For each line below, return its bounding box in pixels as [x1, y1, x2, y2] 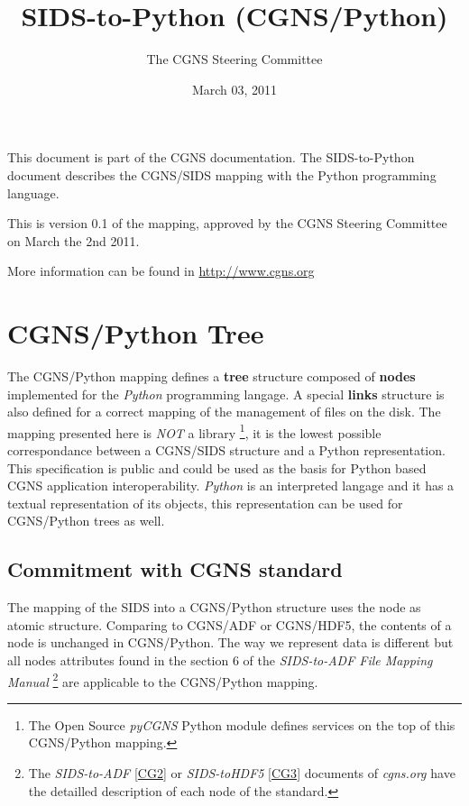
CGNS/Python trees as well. [7, 511, 165, 530]
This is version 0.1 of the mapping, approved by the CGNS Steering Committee [7, 214, 447, 233]
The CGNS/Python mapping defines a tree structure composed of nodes [7, 367, 416, 385]
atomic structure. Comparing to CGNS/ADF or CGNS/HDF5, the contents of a [7, 615, 452, 634]
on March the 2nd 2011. [7, 231, 140, 250]
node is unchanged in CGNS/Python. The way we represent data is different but [7, 633, 454, 652]
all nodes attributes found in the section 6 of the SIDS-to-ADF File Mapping [7, 650, 433, 669]
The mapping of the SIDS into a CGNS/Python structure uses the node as [7, 598, 421, 617]
